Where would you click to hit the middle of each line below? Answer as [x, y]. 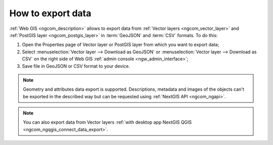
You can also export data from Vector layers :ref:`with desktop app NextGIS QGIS [107, 122]
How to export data [50, 13]
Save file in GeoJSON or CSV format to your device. [76, 66]
